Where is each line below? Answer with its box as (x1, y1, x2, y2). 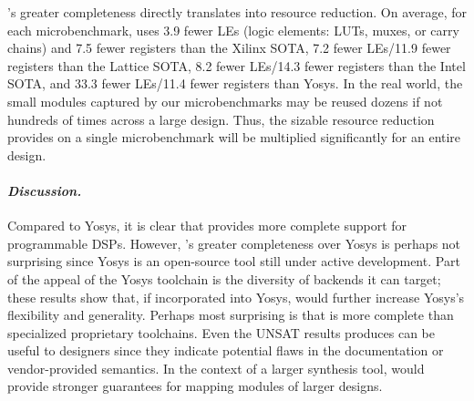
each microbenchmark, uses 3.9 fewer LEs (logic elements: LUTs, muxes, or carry (7, 20, 459, 39)
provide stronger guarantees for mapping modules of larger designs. (7, 376, 383, 396)
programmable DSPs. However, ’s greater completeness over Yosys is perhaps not (7, 233, 461, 252)
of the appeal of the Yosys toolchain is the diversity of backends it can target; (7, 269, 441, 288)
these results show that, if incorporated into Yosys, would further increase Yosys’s (7, 287, 465, 306)
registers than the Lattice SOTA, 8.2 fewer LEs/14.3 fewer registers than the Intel (7, 56, 466, 75)
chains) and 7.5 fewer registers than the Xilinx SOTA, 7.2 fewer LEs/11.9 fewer (7, 38, 451, 57)
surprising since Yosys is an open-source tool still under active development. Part (7, 252, 460, 271)
